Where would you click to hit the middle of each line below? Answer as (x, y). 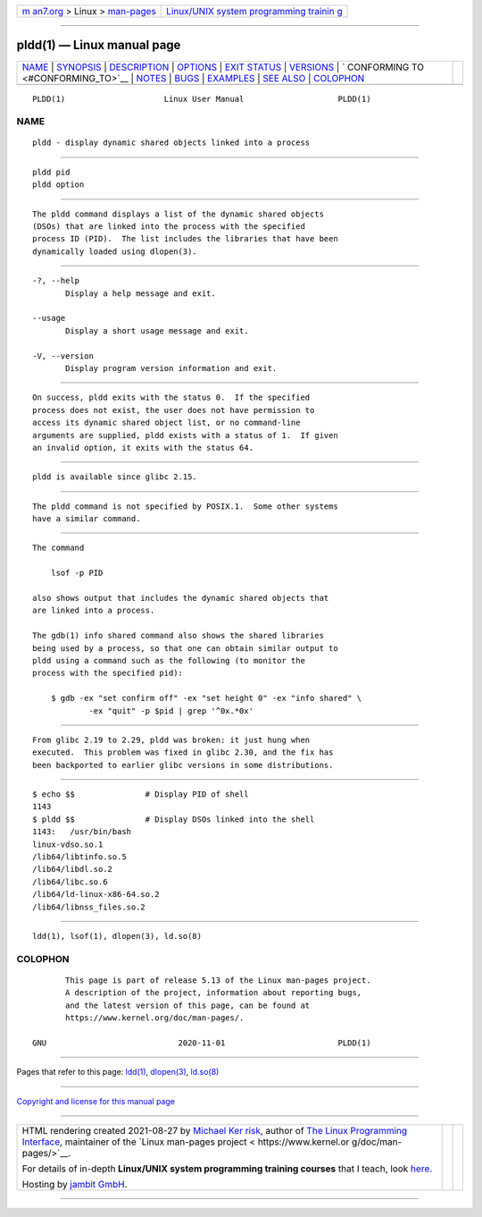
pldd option (58, 185)
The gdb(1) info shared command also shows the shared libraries (179, 636)
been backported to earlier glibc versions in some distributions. (183, 765)
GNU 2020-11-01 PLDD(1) (202, 1043)
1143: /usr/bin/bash (82, 832)
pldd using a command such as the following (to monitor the (169, 660)
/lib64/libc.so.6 (70, 882)
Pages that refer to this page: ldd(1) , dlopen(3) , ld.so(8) (118, 1072)
